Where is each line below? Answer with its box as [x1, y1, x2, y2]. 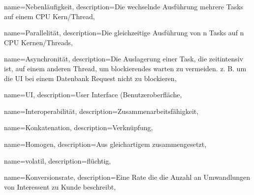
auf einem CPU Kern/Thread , [4, 11, 95, 21]
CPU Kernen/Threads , [4, 37, 73, 47]
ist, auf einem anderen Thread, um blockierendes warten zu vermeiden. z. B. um [4, 63, 247, 73]
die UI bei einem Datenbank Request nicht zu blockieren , [4, 73, 177, 83]
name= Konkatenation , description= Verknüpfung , [4, 122, 153, 133]
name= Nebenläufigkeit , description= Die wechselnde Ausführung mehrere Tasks [4, 1, 244, 11]
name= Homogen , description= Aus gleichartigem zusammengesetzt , [4, 139, 207, 149]
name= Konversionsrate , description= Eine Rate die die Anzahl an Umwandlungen [4, 172, 251, 182]
